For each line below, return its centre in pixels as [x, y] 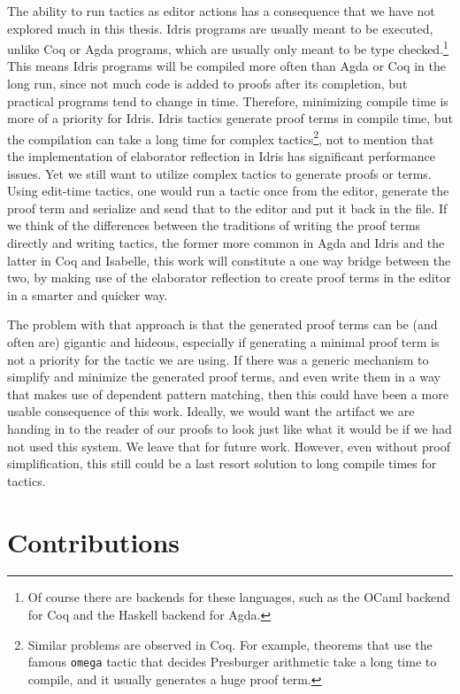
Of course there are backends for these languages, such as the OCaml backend [239, 597]
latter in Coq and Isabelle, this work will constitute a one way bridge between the [229, 260]
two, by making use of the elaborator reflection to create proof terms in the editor [229, 278]
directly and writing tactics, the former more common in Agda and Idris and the [226, 243]
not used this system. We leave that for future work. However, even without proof [229, 446]
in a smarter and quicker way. [88, 294]
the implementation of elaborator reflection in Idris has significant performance [221, 156]
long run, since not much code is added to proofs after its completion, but [207, 84]
